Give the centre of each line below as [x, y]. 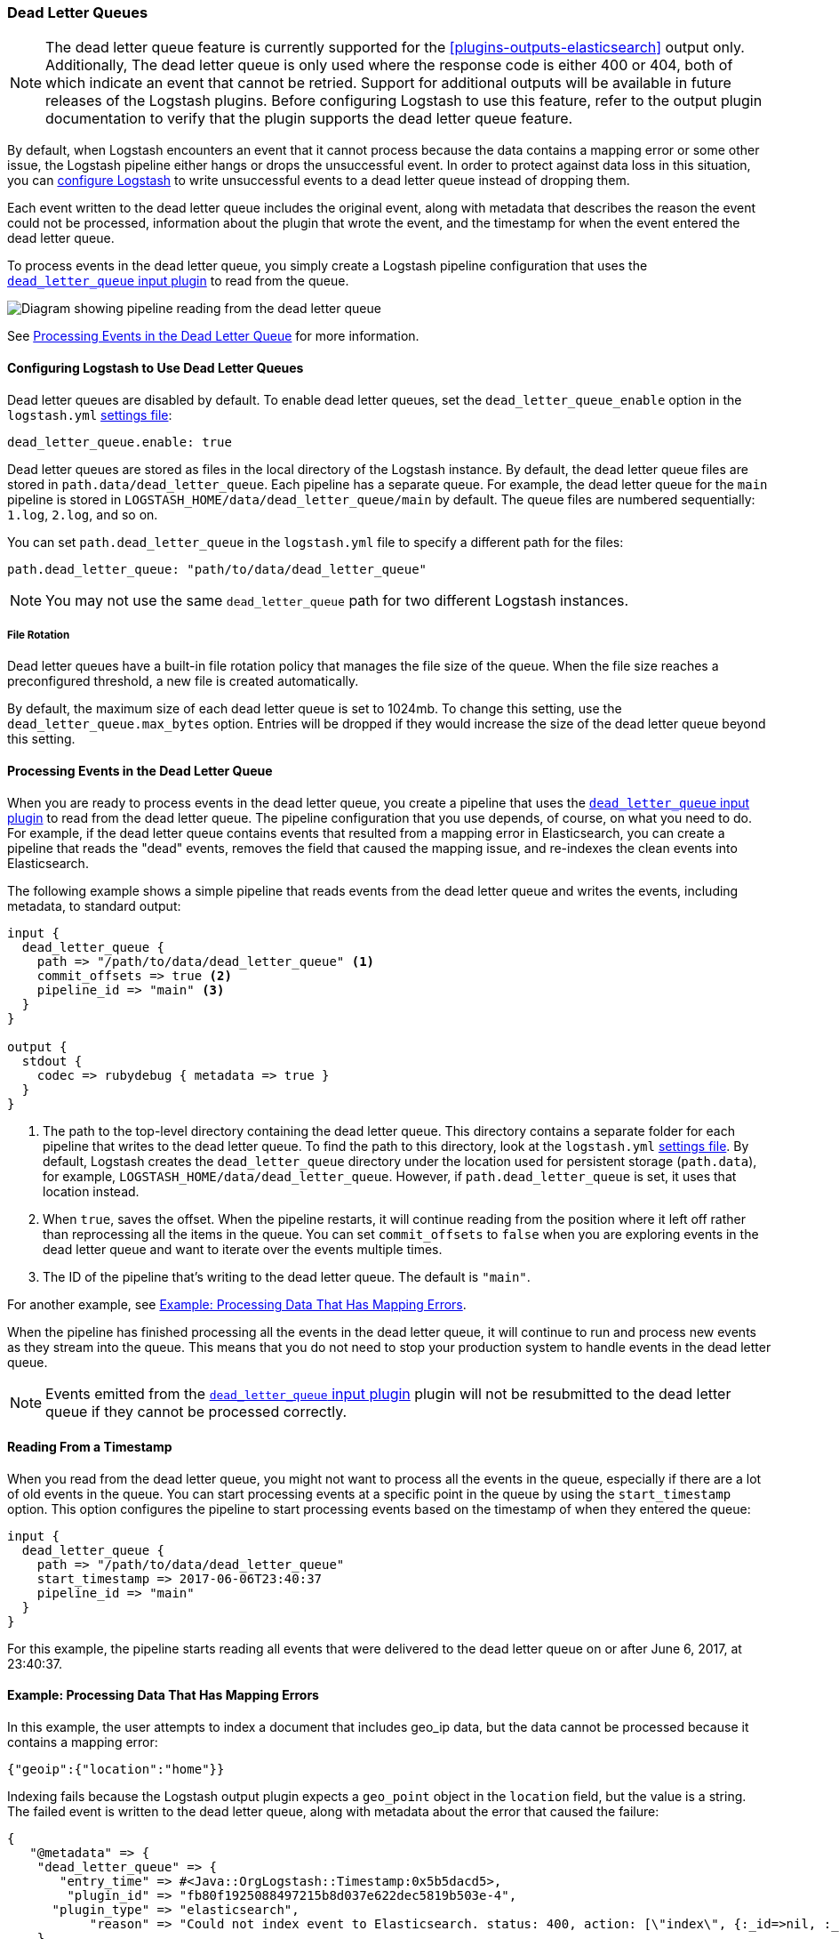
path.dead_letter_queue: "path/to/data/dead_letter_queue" [217, 569]
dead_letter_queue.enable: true [120, 442]
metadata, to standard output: [94, 905]
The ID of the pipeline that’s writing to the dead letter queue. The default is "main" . [287, 1276]
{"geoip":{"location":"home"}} [116, 1770]
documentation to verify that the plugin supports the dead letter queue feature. [309, 119]
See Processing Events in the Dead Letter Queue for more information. [213, 336]
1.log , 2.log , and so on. [83, 514]
